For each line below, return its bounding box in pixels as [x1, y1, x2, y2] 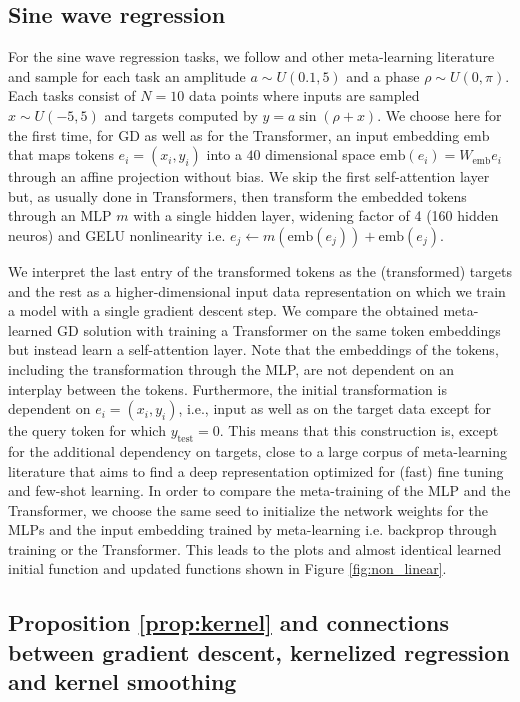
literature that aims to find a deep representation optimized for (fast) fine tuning [8, 460, 504, 481]
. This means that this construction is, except [219, 420, 499, 441]
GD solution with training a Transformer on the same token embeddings [57, 319, 501, 340]
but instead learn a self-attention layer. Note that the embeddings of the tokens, [8, 339, 499, 360]
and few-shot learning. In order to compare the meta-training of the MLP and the [8, 480, 511, 501]
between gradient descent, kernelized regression [8, 636, 510, 667]
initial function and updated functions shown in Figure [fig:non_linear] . [8, 558, 447, 579]
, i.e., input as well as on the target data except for [178, 398, 491, 419]
